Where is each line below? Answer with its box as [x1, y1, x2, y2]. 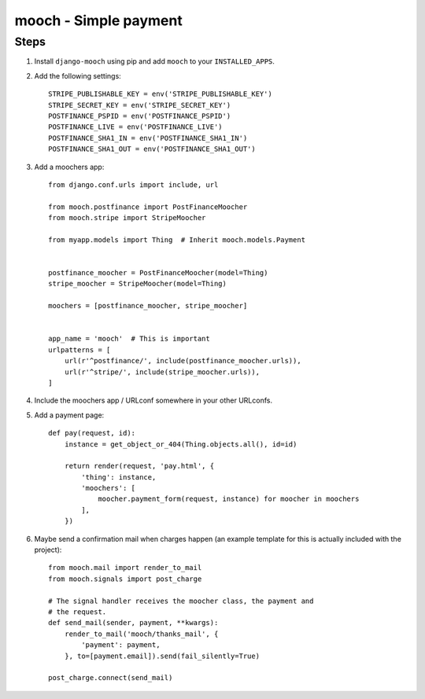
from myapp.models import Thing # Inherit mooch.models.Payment [48, 235, 306, 244]
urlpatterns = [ [48, 345, 111, 354]
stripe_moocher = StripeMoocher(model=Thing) [48, 279, 227, 289]
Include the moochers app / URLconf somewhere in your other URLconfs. [34, 395, 273, 405]
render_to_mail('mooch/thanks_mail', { [64, 629, 219, 638]
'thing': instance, [81, 473, 157, 481]
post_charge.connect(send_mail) [48, 673, 173, 682]
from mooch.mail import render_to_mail [48, 563, 202, 572]
